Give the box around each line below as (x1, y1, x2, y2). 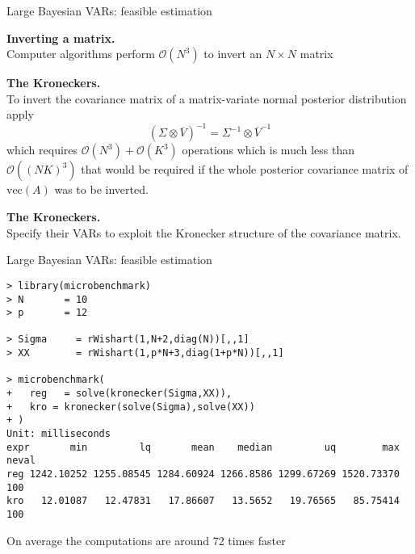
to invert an (203, 45, 262, 62)
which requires (6, 141, 78, 158)
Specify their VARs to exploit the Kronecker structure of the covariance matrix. (6, 224, 401, 241)
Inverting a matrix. (6, 29, 115, 46)
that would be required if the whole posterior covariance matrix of (81, 161, 409, 178)
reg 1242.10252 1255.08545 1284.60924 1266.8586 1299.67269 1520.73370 (6, 468, 400, 481)
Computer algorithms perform (6, 45, 155, 62)
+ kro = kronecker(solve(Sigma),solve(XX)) (6, 401, 255, 413)
